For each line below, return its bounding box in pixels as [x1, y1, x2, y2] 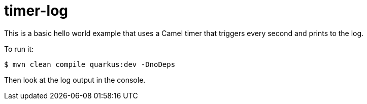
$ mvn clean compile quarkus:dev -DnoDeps [4, 60, 176, 68]
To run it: [4, 44, 34, 53]
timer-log [4, 2, 68, 19]
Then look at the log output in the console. [4, 75, 146, 84]
